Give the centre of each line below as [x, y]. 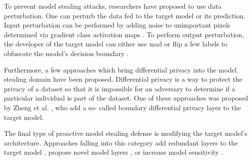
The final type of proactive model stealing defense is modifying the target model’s [126, 133]
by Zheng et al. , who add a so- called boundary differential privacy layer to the [123, 107]
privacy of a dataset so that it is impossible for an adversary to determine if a [120, 88]
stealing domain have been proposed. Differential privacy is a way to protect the [123, 79]
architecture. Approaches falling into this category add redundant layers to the [121, 142]
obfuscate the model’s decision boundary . [66, 53]
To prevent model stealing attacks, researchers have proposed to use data [113, 6]
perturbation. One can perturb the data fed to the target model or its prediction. [125, 15]
